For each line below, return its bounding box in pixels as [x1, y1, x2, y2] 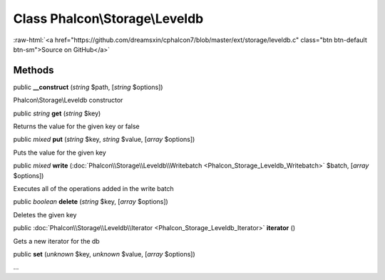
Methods [13, 64, 54, 76]
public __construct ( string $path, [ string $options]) [13, 83, 163, 91]
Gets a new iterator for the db [13, 237, 100, 245]
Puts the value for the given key [13, 148, 106, 157]
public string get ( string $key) [13, 109, 101, 118]
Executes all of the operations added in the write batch [13, 184, 174, 192]
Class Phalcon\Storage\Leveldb [13, 11, 204, 26]
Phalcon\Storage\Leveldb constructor [13, 96, 123, 105]
